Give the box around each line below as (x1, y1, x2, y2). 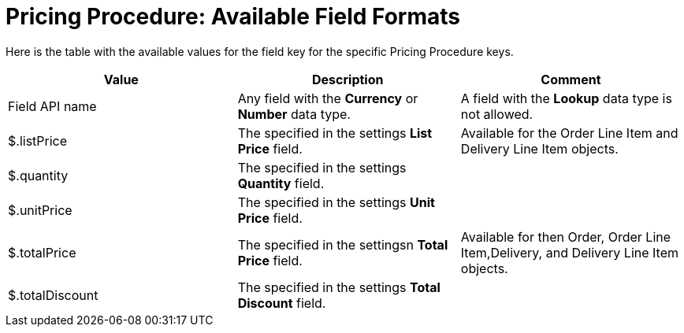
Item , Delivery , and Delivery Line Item (460, 244, 678, 261)
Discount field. (237, 294, 326, 311)
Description (312, 71, 384, 87)
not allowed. (460, 105, 533, 122)
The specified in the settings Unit (237, 194, 435, 210)
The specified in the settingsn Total (237, 236, 448, 253)
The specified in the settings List (237, 124, 433, 141)
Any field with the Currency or (237, 90, 418, 106)
